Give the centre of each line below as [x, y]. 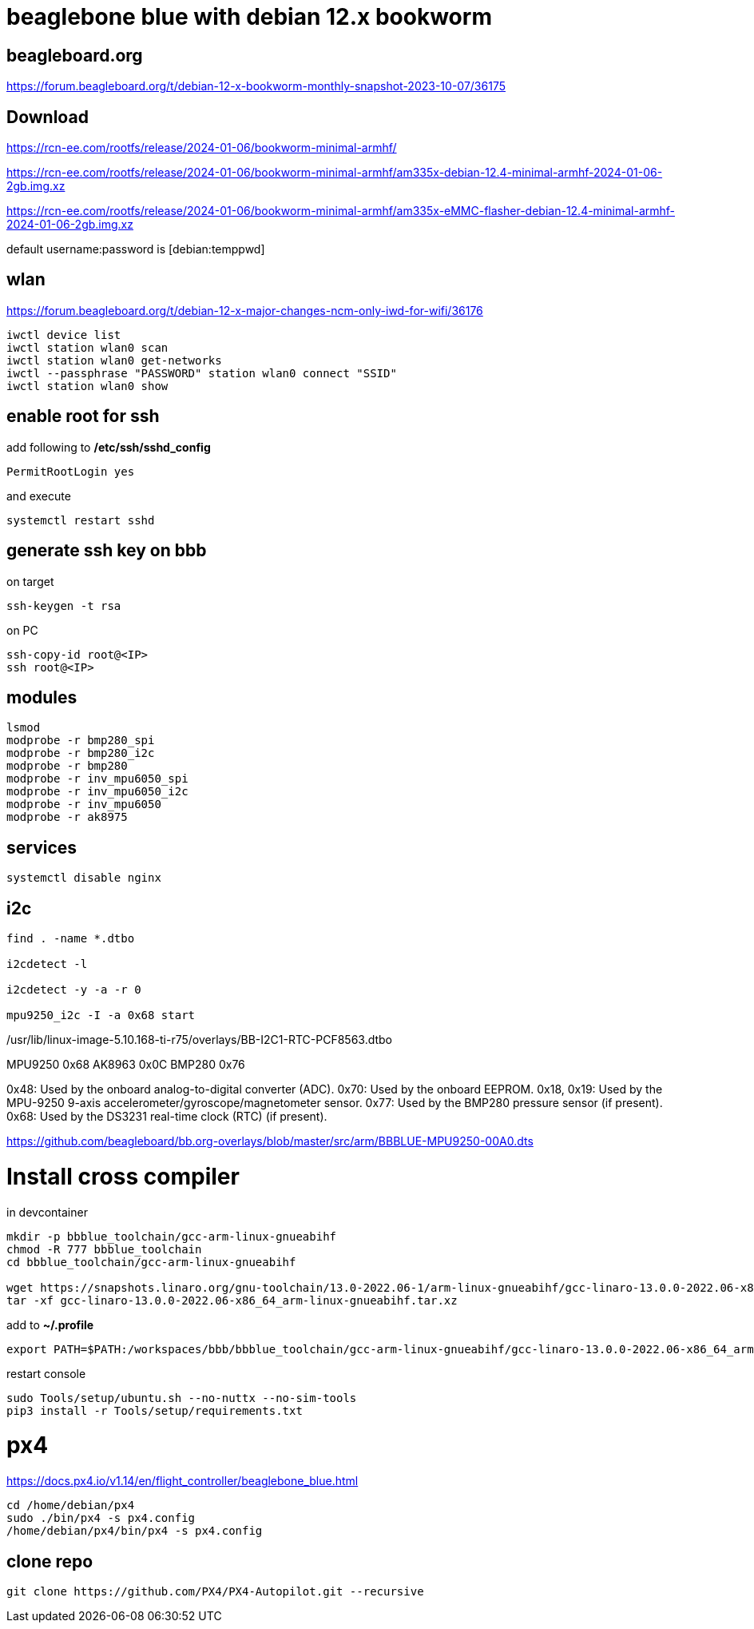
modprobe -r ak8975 [67, 817]
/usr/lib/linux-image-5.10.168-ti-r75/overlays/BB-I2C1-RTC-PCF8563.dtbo [199, 1040]
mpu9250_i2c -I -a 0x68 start [101, 1016]
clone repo [50, 1561]
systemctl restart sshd [81, 520]
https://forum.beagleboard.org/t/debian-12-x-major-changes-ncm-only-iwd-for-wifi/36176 [245, 310]
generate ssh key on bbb [107, 551]
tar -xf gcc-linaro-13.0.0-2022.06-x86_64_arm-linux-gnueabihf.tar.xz [232, 1300]
